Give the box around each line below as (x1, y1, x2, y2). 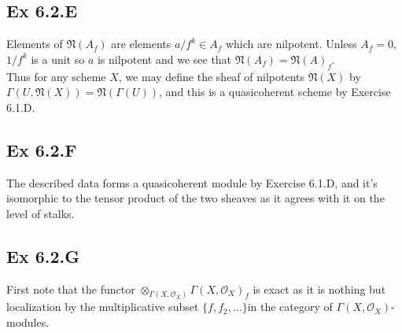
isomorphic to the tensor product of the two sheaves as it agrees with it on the (6, 190, 385, 206)
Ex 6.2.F (6, 137, 77, 161)
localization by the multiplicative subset (6, 298, 199, 315)
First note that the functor (6, 280, 135, 297)
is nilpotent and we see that (97, 50, 232, 67)
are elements (111, 35, 171, 52)
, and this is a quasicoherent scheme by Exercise (159, 83, 391, 100)
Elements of (6, 35, 63, 52)
